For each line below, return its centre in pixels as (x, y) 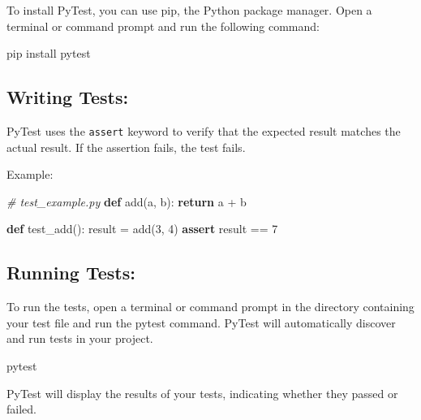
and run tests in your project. (80, 338)
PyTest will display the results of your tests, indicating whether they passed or (202, 393)
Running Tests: (71, 273)
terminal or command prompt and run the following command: (163, 26)
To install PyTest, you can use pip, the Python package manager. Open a (189, 10)
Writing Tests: (68, 97)
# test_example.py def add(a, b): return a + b (127, 201)
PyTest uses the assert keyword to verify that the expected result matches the (204, 130)
